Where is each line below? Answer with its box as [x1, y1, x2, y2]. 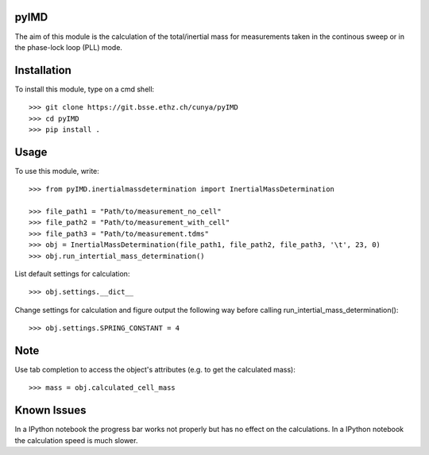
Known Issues [14, 403, 87, 417]
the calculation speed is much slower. [14, 435, 138, 445]
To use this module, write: [14, 166, 99, 175]
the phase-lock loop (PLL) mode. [14, 42, 123, 52]
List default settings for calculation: [14, 269, 130, 279]
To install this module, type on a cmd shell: [14, 84, 155, 94]
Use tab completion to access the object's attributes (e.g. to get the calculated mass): [14, 365, 296, 375]
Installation [14, 64, 71, 77]
